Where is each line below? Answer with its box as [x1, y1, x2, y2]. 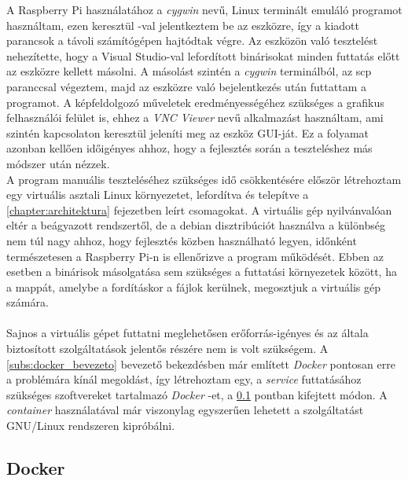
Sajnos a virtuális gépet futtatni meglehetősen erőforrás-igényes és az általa [6, 325, 369, 341]
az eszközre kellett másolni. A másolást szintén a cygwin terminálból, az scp [6, 63, 372, 79]
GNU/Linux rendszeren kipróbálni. [6, 417, 175, 434]
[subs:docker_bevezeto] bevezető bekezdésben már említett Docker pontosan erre [6, 355, 395, 372]
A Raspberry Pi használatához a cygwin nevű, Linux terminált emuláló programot [6, 2, 402, 17]
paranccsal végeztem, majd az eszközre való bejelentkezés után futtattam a [6, 78, 366, 94]
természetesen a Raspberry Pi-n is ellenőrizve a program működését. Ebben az [6, 248, 384, 264]
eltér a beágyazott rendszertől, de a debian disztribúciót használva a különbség [6, 217, 385, 233]
